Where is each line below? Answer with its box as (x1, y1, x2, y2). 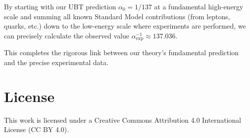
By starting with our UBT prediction (4, 1, 116, 11)
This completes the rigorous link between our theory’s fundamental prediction (4, 47, 239, 58)
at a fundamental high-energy (154, 1, 244, 11)
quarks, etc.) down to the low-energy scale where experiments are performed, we (4, 21, 246, 31)
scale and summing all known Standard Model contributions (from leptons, (4, 11, 230, 21)
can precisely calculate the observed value (4, 30, 129, 40)
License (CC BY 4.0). (4, 124, 69, 135)
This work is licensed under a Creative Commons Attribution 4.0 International (4, 114, 241, 125)
